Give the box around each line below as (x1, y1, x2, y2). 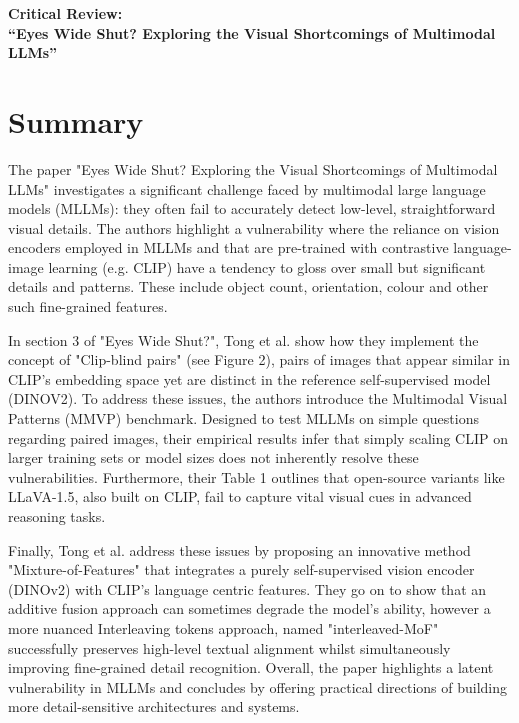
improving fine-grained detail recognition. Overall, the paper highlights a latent (8, 657, 494, 678)
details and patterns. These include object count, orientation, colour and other (8, 276, 489, 297)
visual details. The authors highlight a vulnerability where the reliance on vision (8, 217, 500, 238)
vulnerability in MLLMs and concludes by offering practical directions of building (8, 676, 508, 697)
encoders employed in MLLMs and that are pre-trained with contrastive (8, 237, 449, 258)
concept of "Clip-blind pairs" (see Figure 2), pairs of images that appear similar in (8, 349, 511, 370)
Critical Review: (8, 3, 123, 23)
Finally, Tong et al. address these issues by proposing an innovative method (8, 539, 471, 560)
